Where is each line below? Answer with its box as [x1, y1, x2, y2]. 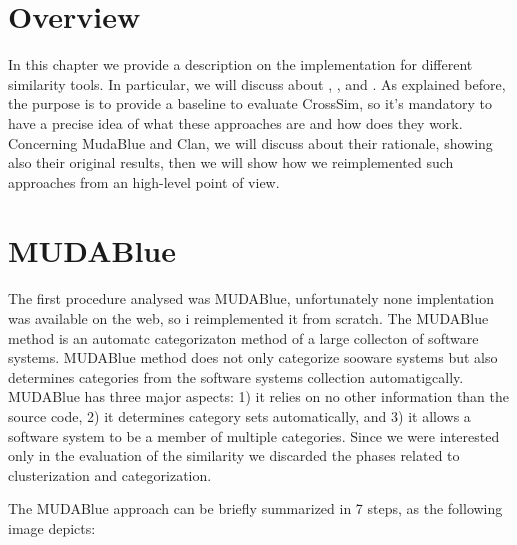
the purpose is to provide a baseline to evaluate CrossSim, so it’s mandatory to [8, 93, 493, 114]
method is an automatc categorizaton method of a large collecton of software [8, 327, 479, 348]
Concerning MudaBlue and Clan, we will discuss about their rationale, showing [8, 132, 493, 153]
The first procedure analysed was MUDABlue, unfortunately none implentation [8, 288, 495, 309]
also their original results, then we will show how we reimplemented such [8, 152, 454, 173]
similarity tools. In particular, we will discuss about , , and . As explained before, [8, 73, 506, 94]
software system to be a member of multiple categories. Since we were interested [8, 425, 500, 446]
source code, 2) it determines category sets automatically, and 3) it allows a [8, 405, 471, 426]
